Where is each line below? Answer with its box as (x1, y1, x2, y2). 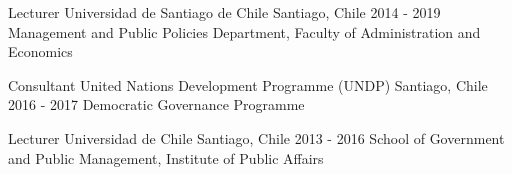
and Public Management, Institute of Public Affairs (8, 147, 324, 168)
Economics (8, 41, 73, 62)
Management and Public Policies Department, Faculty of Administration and (8, 21, 481, 42)
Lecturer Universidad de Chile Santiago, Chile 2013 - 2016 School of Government (8, 127, 505, 148)
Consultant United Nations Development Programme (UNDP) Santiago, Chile (8, 74, 488, 95)
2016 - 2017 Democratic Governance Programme (8, 94, 305, 115)
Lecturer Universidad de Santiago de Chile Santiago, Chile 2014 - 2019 (8, 2, 441, 22)
